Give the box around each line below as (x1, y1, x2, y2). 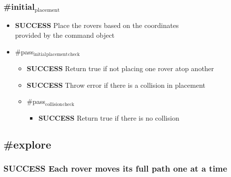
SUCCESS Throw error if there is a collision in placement (27, 79, 205, 90)
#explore (3, 136, 52, 152)
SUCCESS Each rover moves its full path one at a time (3, 162, 228, 175)
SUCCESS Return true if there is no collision (38, 112, 179, 123)
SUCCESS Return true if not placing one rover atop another (27, 63, 214, 73)
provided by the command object (15, 29, 115, 40)
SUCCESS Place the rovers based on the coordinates (15, 20, 179, 30)
